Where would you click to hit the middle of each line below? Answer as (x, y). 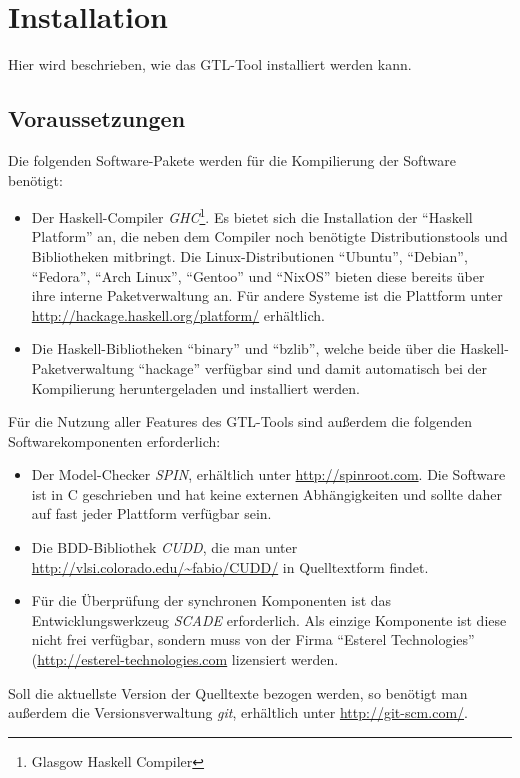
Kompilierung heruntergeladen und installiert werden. (195, 387)
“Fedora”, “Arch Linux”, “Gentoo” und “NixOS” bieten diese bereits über (258, 275)
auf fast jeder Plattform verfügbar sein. (151, 513)
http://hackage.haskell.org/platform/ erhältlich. (178, 314)
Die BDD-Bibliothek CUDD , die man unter (164, 547)
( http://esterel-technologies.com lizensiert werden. (185, 659)
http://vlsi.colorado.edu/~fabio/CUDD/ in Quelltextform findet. (230, 566)
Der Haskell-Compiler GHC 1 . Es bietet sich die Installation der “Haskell (252, 215)
